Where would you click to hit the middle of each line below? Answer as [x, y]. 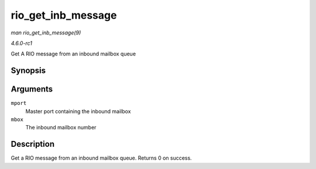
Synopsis [28, 71]
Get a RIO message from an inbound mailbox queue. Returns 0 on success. [102, 158]
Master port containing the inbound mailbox [78, 111]
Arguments [32, 89]
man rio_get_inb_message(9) [46, 33]
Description [33, 144]
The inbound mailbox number [61, 128]
